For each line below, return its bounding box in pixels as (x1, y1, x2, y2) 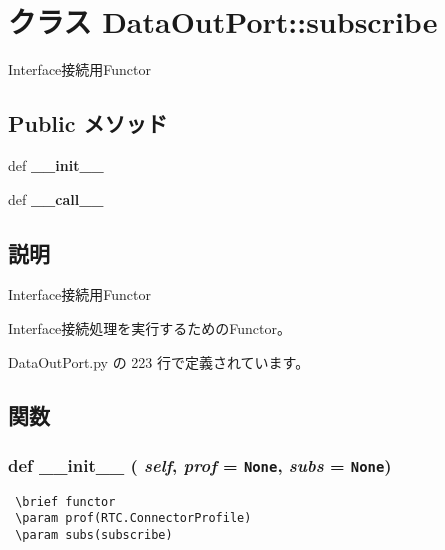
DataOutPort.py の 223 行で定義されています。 (8, 351, 310, 372)
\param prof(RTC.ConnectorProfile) (15, 511, 252, 526)
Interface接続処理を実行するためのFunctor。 (8, 317, 292, 338)
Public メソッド (8, 108, 168, 139)
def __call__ (8, 188, 104, 209)
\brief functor (15, 494, 116, 509)
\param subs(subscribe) (15, 527, 173, 542)
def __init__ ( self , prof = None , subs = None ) (8, 452, 392, 477)
